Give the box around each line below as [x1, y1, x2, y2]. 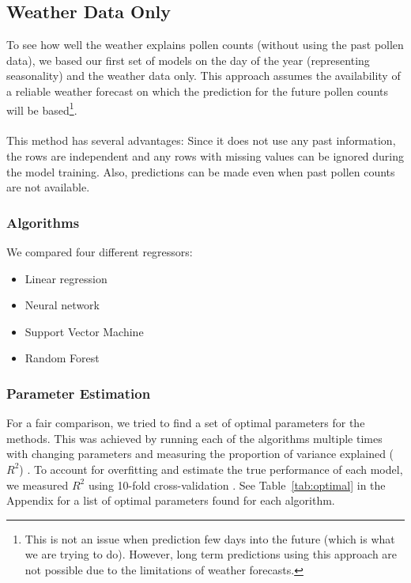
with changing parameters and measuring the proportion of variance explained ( [6, 445, 394, 462]
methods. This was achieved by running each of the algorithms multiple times [6, 430, 383, 446]
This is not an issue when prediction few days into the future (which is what [25, 530, 395, 547]
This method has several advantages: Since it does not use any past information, [6, 132, 396, 149]
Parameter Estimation [6, 383, 151, 403]
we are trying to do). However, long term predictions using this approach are [25, 546, 398, 562]
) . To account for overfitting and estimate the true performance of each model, [19, 460, 403, 477]
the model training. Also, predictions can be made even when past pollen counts [6, 163, 395, 180]
